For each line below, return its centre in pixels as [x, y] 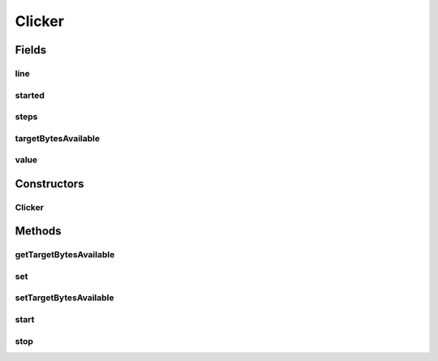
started [30, 95]
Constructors [49, 184]
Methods [38, 231]
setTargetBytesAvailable [64, 298]
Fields [31, 50]
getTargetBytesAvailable [65, 255]
